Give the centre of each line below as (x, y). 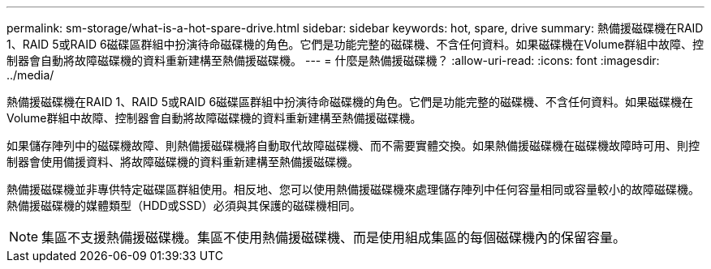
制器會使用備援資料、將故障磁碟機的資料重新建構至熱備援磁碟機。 (183, 162)
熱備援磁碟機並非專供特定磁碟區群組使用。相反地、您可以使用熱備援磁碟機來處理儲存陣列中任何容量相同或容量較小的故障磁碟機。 (353, 189)
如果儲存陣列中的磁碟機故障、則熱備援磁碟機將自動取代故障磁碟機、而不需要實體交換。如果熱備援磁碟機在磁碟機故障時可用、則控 (353, 145)
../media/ (30, 75)
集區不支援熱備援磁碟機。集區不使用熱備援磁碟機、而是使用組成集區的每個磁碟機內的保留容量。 (334, 237)
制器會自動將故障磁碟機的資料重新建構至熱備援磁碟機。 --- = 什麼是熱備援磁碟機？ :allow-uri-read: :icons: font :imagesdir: (333, 60)
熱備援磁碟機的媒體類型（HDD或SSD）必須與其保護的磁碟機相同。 (184, 205)
